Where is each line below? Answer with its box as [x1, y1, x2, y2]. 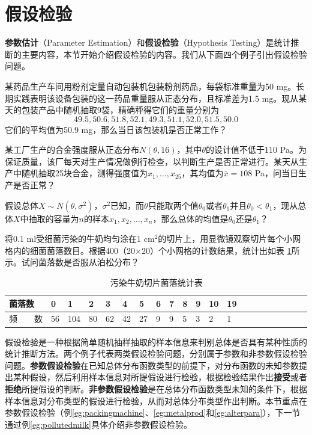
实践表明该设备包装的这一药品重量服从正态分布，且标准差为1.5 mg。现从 [13, 91, 299, 104]
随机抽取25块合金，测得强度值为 [21, 167, 148, 179]
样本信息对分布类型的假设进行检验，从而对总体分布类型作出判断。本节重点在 [5, 394, 307, 407]
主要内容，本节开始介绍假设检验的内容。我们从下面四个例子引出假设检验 [21, 48, 307, 60]
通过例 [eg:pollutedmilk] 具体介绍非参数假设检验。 [5, 418, 192, 430]
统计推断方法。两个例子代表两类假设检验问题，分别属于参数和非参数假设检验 [5, 347, 307, 360]
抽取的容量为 [28, 212, 79, 224]
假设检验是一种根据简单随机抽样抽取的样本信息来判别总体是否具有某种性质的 [5, 335, 307, 348]
